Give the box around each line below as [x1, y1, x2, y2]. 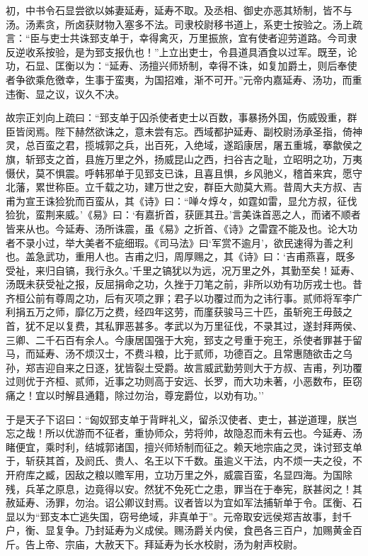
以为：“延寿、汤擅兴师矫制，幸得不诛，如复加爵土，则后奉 [74, 58, 347, 73]
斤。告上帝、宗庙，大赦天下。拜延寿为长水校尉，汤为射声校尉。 [6, 536, 303, 551]
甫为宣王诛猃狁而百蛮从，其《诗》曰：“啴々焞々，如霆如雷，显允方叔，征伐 [6, 193, 357, 208]
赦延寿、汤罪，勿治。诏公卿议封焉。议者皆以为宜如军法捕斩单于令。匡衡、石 [6, 495, 362, 510]
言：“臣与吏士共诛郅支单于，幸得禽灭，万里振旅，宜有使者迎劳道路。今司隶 [6, 30, 357, 45]
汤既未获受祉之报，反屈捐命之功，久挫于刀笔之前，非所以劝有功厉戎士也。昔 [6, 277, 362, 291]
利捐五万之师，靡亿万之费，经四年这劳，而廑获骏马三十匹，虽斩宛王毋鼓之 [6, 304, 352, 319]
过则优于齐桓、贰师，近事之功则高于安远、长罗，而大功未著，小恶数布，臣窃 [6, 374, 362, 389]
